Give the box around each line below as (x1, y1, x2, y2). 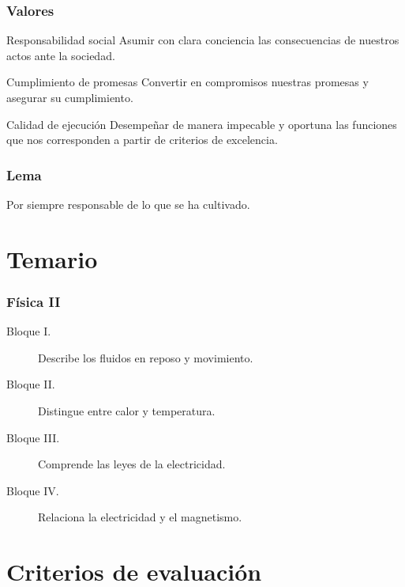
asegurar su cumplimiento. (6, 89, 133, 105)
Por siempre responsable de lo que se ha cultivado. (6, 196, 250, 212)
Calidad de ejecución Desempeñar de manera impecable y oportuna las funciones (6, 116, 397, 132)
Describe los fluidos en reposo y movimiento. (38, 349, 253, 365)
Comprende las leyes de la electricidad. (38, 456, 226, 472)
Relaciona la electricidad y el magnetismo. (38, 509, 242, 525)
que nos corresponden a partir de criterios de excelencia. (6, 131, 278, 148)
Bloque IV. (6, 482, 59, 498)
